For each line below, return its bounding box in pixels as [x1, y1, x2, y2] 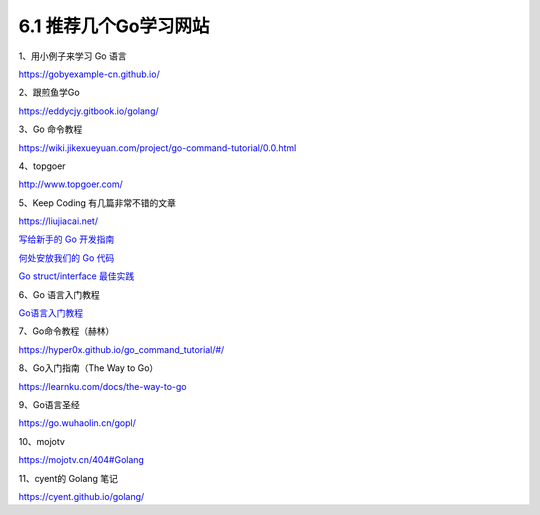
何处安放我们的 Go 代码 [18, 251, 115, 264]
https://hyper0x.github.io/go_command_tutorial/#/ [18, 343, 225, 355]
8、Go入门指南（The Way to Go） [18, 362, 159, 374]
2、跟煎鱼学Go [18, 86, 80, 99]
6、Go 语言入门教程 [18, 288, 100, 300]
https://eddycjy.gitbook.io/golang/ [18, 105, 159, 117]
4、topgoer [18, 160, 66, 172]
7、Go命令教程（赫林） [18, 325, 115, 337]
